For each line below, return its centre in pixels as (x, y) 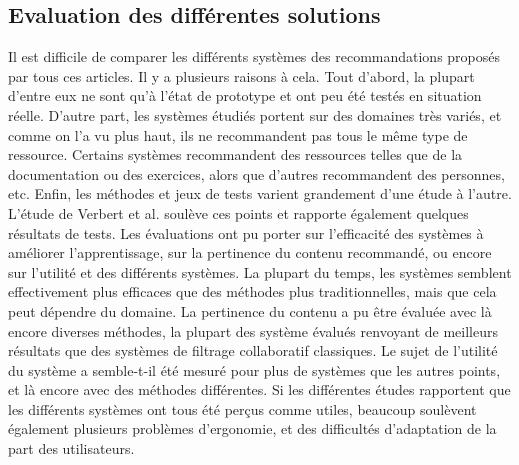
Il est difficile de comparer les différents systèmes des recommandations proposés (254, 56)
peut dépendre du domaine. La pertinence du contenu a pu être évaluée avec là (250, 310)
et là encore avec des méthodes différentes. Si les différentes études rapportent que (259, 389)
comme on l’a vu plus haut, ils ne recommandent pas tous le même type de (238, 134)
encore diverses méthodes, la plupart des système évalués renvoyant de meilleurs (253, 330)
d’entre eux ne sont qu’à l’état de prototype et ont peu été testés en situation (245, 95)
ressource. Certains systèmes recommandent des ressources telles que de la (235, 154)
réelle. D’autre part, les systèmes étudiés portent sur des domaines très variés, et (255, 114)
